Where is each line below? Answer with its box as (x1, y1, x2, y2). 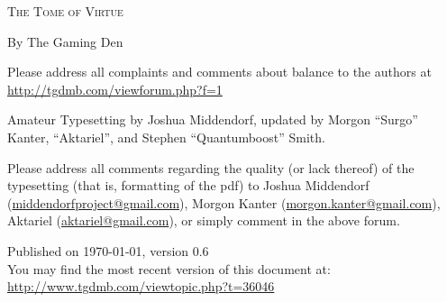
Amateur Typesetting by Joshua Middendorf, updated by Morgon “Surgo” (7, 110, 418, 129)
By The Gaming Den (7, 32, 123, 50)
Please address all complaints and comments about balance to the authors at (7, 62, 432, 81)
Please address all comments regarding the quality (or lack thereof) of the (7, 158, 415, 177)
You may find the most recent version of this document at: (7, 259, 331, 278)
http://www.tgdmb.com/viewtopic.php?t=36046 (7, 277, 275, 296)
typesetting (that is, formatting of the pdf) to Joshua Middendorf (7, 176, 369, 195)
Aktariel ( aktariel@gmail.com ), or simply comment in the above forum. (7, 211, 400, 230)
